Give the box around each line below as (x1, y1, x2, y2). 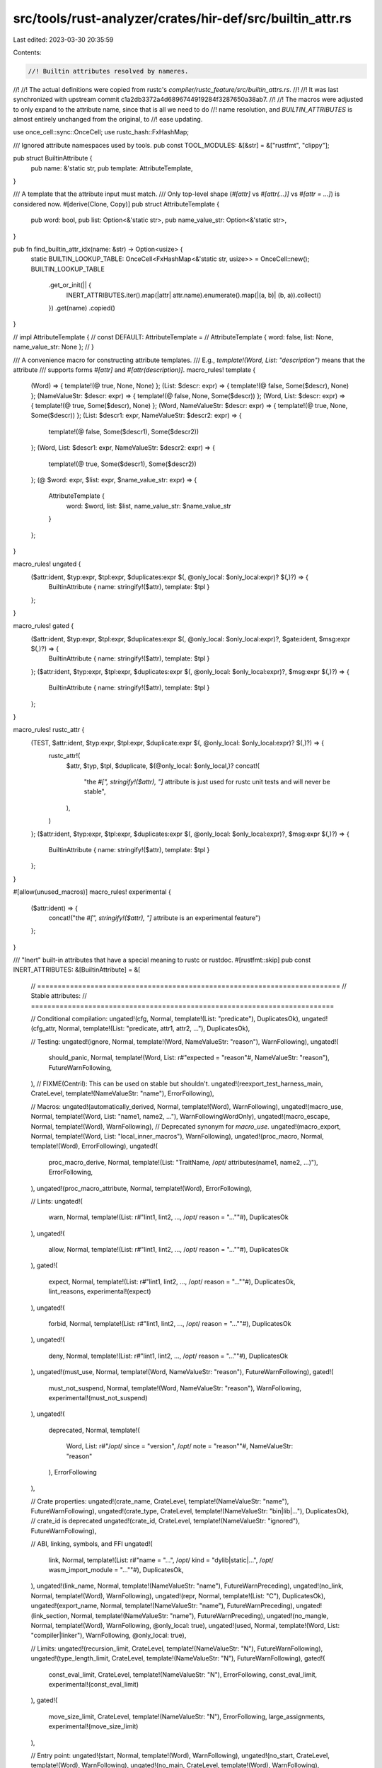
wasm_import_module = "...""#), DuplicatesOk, (48, 1566, 184, 1574)
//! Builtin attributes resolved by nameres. (28, 67, 189, 75)
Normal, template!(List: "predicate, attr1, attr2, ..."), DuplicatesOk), (58, 1024, 250, 1033)
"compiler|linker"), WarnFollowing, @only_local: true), (30, 1631, 187, 1640)
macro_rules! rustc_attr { (13, 726, 85, 734)
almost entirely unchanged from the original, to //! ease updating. (13, 115, 203, 124)
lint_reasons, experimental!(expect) (48, 1287, 151, 1296)
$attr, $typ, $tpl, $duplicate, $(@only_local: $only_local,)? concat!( (66, 761, 260, 770)
